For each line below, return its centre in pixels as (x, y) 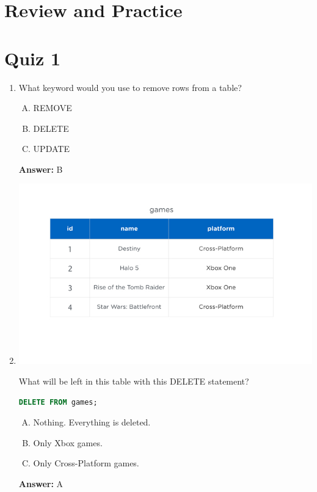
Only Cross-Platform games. (86, 463)
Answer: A (41, 484)
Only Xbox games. (68, 442)
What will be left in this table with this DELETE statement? (134, 381)
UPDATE (51, 149)
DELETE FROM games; (58, 402)
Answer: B (41, 169)
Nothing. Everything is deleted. (92, 422)
